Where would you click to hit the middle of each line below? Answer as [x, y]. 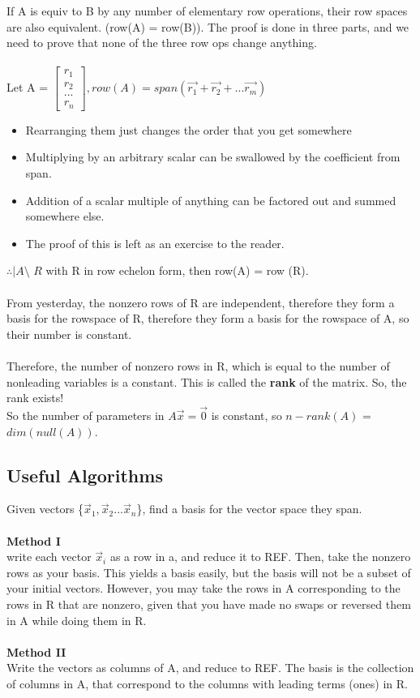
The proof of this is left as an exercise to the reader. [155, 243]
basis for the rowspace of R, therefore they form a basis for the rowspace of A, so [208, 318]
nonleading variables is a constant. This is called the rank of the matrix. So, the [207, 381]
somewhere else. [65, 216]
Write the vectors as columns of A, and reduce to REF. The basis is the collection [210, 668]
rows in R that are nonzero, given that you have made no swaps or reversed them [209, 604]
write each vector [49, 557]
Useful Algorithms [85, 475]
